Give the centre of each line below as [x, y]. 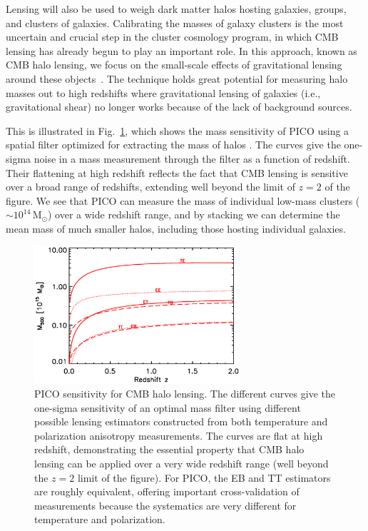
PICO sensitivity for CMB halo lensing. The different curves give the [185, 394]
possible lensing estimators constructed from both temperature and [181, 421]
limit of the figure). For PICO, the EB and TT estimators [204, 477]
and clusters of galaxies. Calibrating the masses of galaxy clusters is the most [175, 22]
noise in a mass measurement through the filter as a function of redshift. [192, 158]
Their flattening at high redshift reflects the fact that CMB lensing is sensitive [177, 172]
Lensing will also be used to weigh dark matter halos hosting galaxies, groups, [176, 9]
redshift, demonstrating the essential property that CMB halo [169, 449]
